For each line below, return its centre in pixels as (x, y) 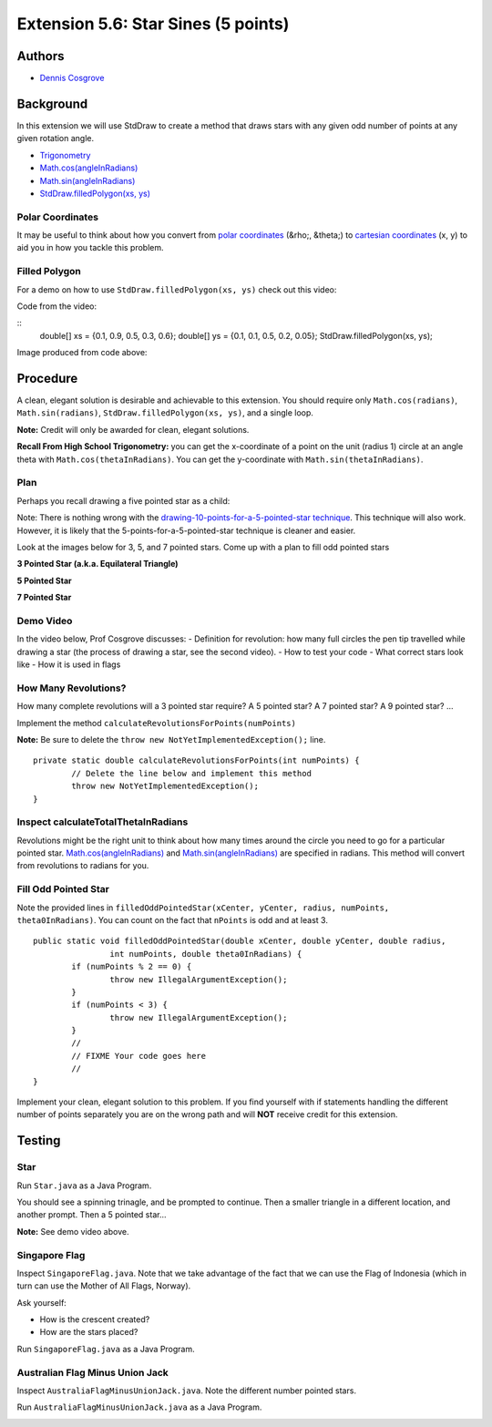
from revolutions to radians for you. (83, 866)
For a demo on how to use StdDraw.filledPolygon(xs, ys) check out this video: (177, 289)
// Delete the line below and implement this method (191, 773)
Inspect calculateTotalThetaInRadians (102, 822)
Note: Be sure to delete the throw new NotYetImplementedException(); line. (171, 739)
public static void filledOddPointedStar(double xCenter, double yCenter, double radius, (240, 941)
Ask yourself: (42, 1302)
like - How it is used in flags (69, 664)
